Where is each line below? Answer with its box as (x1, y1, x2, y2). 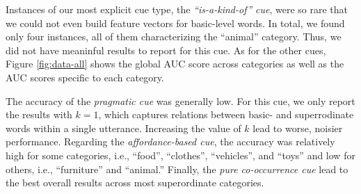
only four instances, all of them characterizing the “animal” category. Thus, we (6, 29, 342, 44)
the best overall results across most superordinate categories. (6, 175, 264, 190)
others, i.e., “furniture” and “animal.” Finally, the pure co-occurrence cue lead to (6, 161, 348, 176)
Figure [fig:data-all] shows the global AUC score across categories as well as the (6, 56, 344, 71)
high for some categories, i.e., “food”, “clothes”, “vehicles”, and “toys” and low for (6, 147, 355, 162)
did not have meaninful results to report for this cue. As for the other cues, (6, 42, 326, 57)
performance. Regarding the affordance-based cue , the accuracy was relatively (6, 134, 335, 149)
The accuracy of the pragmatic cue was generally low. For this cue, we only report (6, 93, 355, 108)
